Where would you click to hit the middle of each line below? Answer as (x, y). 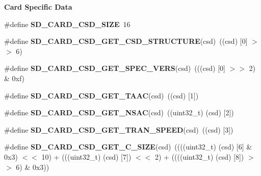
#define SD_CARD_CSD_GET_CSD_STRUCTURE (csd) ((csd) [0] (126, 41)
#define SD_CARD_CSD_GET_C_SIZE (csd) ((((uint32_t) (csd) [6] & (128, 147)
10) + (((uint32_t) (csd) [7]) (86, 156)
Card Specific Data (38, 7)
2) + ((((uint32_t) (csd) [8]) (199, 156)
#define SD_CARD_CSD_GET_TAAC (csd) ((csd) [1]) (101, 95)
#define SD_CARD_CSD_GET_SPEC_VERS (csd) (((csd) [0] (115, 68)
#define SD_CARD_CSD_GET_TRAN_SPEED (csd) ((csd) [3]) (119, 129)
